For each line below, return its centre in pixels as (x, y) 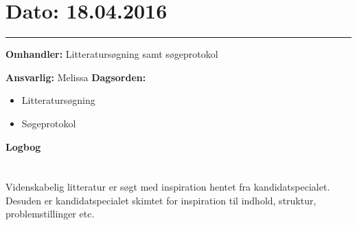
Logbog (23, 146)
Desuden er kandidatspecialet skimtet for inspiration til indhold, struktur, (161, 200)
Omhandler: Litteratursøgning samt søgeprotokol (112, 54)
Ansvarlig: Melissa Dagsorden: (76, 77)
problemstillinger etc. (50, 214)
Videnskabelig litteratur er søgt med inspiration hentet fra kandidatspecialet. (168, 187)
